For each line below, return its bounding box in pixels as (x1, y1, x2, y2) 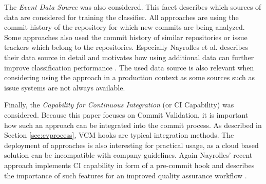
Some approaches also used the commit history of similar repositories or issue (4, 31, 248, 42)
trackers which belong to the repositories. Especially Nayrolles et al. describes (4, 42, 249, 52)
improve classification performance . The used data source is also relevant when (4, 62, 254, 72)
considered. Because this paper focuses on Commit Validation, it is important (4, 109, 249, 120)
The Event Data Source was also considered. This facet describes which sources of (4, 2, 261, 12)
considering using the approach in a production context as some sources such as (4, 72, 255, 83)
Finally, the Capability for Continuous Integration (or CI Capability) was (4, 99, 234, 110)
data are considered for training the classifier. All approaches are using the (4, 11, 239, 22)
